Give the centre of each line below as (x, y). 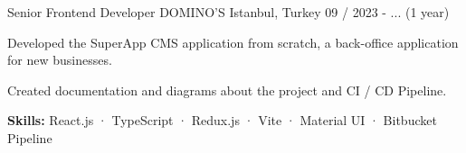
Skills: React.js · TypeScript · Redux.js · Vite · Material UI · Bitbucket (222, 120)
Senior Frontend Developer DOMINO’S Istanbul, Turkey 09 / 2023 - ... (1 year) (228, 12)
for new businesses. (60, 60)
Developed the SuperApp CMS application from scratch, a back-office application (233, 42)
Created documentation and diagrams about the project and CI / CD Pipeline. (227, 90)
